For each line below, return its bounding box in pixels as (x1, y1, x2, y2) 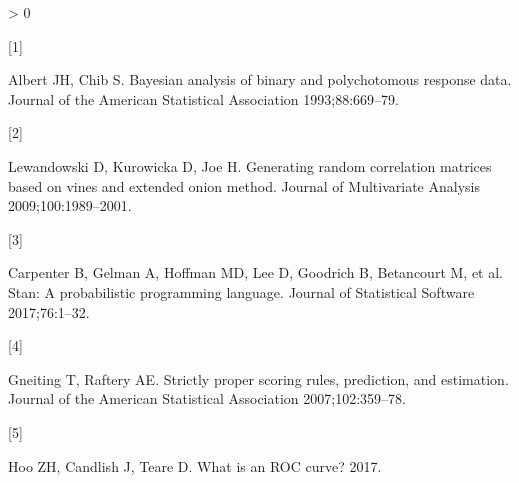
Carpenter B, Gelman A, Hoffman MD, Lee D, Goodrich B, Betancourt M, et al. (8, 262, 503, 283)
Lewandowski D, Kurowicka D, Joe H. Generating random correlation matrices (8, 155, 492, 176)
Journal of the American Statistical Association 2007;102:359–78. (8, 388, 406, 409)
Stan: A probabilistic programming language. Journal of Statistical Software (8, 281, 475, 302)
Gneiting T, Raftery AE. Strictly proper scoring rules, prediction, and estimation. (8, 368, 509, 389)
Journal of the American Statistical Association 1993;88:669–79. (8, 88, 399, 109)
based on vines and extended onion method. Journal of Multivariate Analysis (8, 175, 480, 196)
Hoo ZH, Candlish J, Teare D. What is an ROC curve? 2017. (8, 455, 382, 476)
